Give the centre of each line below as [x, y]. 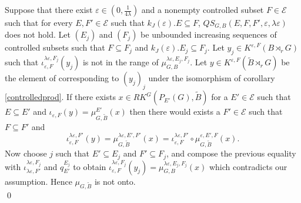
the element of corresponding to [62, 78]
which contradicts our [248, 166]
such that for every [39, 22]
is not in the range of [121, 62]
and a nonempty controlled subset [203, 9]
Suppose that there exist [49, 9]
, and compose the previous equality [231, 153]
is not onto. [115, 181]
